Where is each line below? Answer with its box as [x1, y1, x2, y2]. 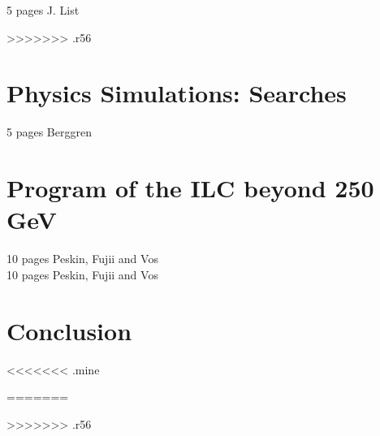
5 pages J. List [6, 2, 80, 18]
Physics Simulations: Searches [6, 76, 347, 110]
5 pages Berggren [6, 123, 92, 140]
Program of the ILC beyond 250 [6, 171, 374, 205]
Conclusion [6, 313, 132, 347]
